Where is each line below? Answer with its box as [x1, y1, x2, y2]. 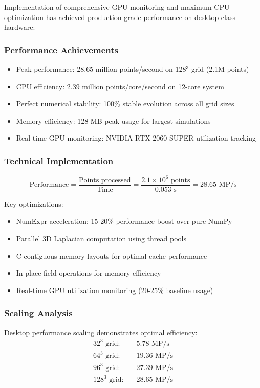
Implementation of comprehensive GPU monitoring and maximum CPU [4, 2, 230, 12]
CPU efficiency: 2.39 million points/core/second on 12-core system [16, 81, 224, 91]
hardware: [4, 22, 35, 32]
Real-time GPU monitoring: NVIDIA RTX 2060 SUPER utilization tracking [16, 132, 256, 143]
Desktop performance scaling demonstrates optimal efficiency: [4, 326, 198, 337]
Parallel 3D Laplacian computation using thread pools [16, 232, 186, 243]
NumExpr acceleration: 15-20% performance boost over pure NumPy [16, 216, 232, 226]
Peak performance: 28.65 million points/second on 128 [16, 64, 186, 74]
